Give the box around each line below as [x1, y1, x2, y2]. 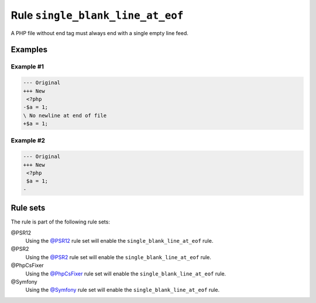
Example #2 [11, 136, 46, 144]
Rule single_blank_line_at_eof [11, 9, 184, 22]
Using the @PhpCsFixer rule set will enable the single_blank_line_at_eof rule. [25, 270, 226, 277]
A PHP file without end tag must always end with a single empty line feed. [11, 29, 188, 36]
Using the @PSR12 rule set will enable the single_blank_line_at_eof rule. [25, 237, 214, 245]
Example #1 [11, 63, 44, 71]
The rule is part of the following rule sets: [11, 218, 111, 225]
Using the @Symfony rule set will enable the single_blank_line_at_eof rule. [25, 287, 220, 294]
